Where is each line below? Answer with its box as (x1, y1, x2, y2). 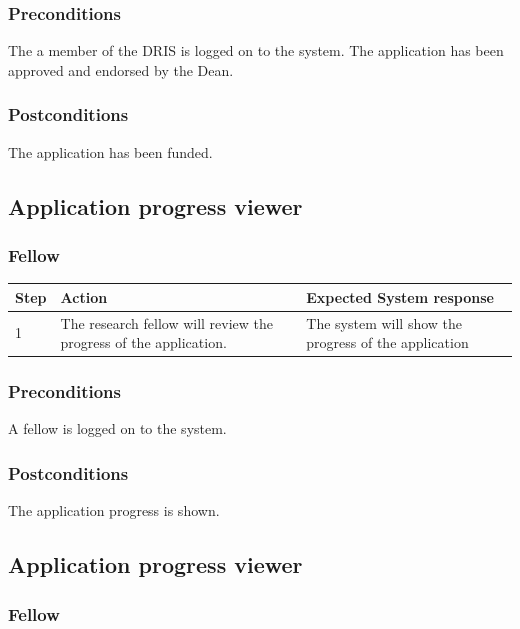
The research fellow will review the (60, 312, 274, 333)
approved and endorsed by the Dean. (8, 59, 234, 80)
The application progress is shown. (8, 500, 220, 521)
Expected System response (306, 286, 494, 307)
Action (60, 286, 108, 307)
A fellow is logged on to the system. (8, 418, 227, 439)
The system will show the (306, 312, 463, 333)
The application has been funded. (8, 141, 213, 162)
